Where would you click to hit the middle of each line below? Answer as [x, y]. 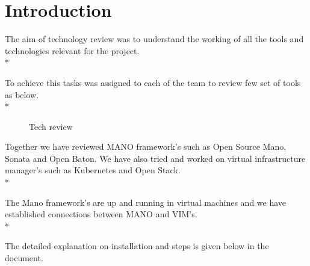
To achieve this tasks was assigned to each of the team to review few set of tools [153, 82]
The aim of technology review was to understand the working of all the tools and [154, 39]
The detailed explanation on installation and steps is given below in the [137, 246]
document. [24, 258]
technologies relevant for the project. [72, 50]
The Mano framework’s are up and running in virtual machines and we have [146, 202]
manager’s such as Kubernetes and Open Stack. [93, 170]
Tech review [51, 126]
